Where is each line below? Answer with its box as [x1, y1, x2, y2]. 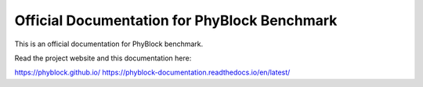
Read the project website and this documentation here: [14, 53, 192, 63]
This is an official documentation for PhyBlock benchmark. [14, 39, 204, 49]
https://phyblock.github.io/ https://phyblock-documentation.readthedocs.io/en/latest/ [14, 67, 291, 78]
